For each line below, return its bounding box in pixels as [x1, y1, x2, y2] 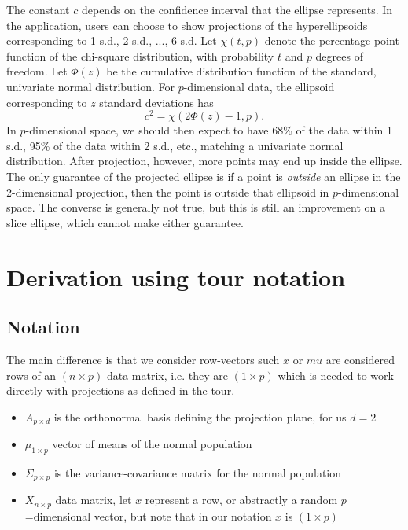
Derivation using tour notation [6, 260, 346, 293]
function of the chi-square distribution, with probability [6, 47, 274, 64]
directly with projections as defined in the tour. [6, 382, 235, 399]
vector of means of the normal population [52, 436, 252, 452]
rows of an [6, 366, 57, 383]
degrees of [315, 47, 363, 64]
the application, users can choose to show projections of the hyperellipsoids [6, 17, 368, 33]
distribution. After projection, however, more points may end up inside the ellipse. [6, 153, 402, 169]
